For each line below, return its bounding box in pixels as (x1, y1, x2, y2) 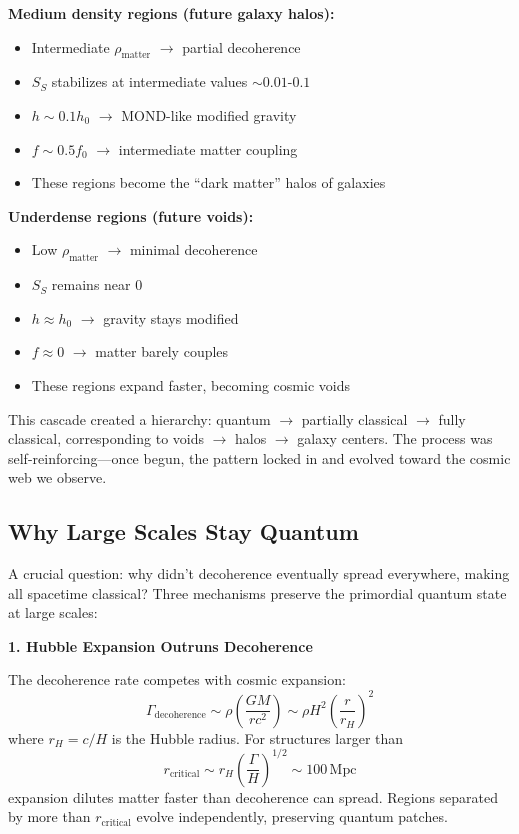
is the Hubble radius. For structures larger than (111, 727, 404, 748)
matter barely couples (95, 341, 229, 362)
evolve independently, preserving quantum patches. (136, 806, 448, 827)
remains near (51, 274, 131, 295)
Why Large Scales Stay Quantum (8, 516, 359, 547)
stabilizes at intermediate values (51, 71, 248, 92)
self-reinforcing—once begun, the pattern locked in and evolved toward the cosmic (8, 447, 511, 468)
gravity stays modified (103, 307, 239, 328)
